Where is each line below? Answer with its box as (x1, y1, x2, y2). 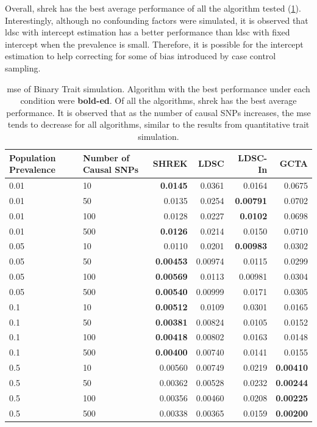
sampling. (5, 61, 41, 74)
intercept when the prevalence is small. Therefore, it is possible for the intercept (5, 37, 304, 50)
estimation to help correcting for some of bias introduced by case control (5, 49, 276, 62)
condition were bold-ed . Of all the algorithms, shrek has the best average (20, 94, 297, 107)
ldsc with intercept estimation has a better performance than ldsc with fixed (5, 26, 290, 38)
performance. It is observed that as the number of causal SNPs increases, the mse (6, 106, 311, 119)
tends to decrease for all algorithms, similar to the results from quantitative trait (7, 118, 310, 131)
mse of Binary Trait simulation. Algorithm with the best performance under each (7, 82, 310, 95)
